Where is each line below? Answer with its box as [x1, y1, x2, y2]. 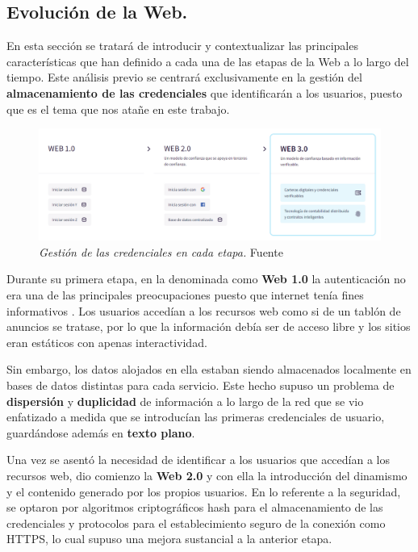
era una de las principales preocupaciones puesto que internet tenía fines [6, 286, 364, 303]
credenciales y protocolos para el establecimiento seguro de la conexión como [6, 514, 386, 531]
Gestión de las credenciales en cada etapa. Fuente [39, 243, 283, 260]
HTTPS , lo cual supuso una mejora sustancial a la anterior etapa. [6, 530, 332, 547]
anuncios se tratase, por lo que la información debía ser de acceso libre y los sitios [6, 318, 411, 335]
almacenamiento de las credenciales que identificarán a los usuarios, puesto [6, 84, 403, 101]
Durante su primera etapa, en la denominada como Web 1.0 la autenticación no [6, 270, 406, 287]
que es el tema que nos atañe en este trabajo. [6, 100, 230, 117]
